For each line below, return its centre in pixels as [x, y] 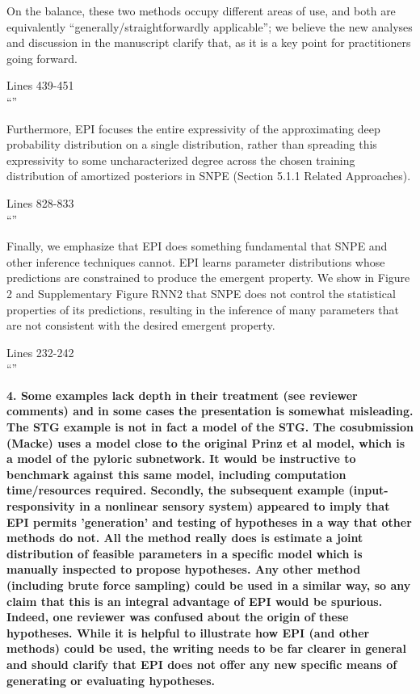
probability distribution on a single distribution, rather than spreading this [192, 144]
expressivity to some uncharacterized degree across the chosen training [181, 160]
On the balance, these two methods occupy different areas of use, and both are [201, 11]
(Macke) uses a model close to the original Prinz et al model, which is [206, 442]
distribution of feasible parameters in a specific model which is [185, 553]
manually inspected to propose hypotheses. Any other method [184, 569]
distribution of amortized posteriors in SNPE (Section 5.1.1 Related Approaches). [209, 176]
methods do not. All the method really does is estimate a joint [185, 538]
